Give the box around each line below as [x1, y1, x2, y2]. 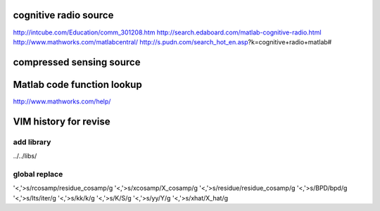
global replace [13, 169, 63, 179]
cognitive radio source [13, 9, 114, 21]
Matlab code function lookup [13, 78, 142, 91]
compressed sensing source [13, 56, 141, 68]
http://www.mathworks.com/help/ [13, 97, 111, 105]
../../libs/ [13, 151, 37, 160]
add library [13, 137, 51, 147]
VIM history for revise [13, 115, 110, 127]
